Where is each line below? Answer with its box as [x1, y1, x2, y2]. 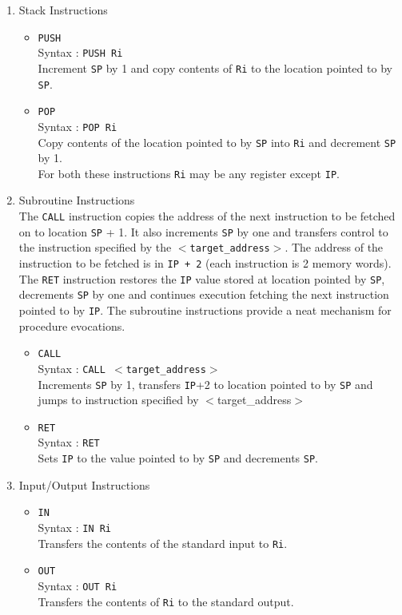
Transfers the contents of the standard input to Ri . [38, 534, 288, 551]
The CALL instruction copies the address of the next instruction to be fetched [18, 208, 396, 224]
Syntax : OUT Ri [38, 577, 117, 593]
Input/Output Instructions [18, 476, 150, 493]
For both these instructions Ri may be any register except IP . [38, 165, 340, 181]
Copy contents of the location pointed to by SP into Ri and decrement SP [38, 133, 396, 150]
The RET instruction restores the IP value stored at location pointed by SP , [18, 270, 385, 287]
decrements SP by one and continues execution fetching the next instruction [18, 286, 389, 303]
